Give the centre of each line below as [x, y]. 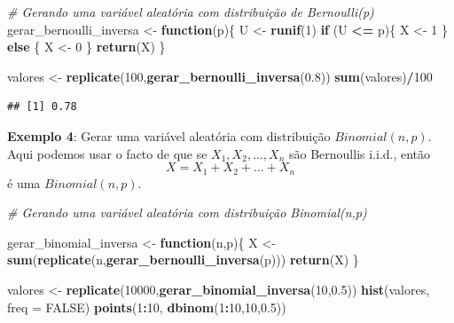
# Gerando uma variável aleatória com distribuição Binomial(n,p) [187, 213]
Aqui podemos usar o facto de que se [107, 153]
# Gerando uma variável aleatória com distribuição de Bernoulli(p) [191, 12]
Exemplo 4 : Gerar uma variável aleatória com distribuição [169, 135]
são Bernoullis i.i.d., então [360, 153]
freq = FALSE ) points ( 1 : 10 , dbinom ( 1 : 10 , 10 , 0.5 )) [147, 307]
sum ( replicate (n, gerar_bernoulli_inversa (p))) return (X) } [183, 260]
